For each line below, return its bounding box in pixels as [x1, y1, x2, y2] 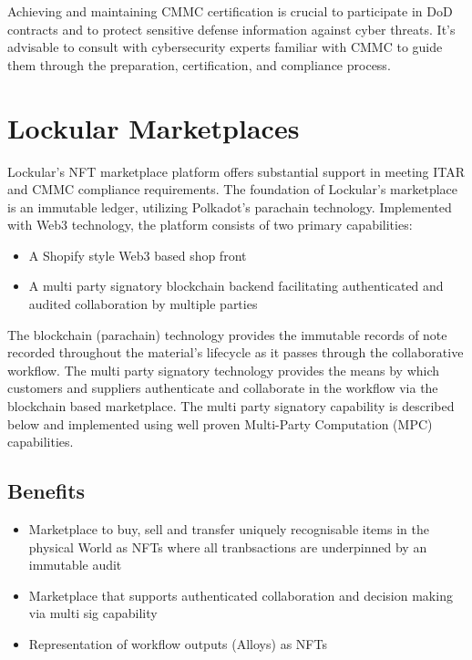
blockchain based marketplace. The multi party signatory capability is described [7, 397, 455, 416]
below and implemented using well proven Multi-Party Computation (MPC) [7, 414, 433, 433]
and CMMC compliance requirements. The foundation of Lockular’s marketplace [7, 180, 458, 199]
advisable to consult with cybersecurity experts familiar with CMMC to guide [7, 37, 443, 57]
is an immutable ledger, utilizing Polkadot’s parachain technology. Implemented [7, 197, 452, 216]
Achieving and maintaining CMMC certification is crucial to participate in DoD [7, 2, 453, 20]
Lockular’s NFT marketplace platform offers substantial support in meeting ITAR [7, 161, 466, 180]
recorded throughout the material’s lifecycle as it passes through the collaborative [7, 343, 464, 362]
